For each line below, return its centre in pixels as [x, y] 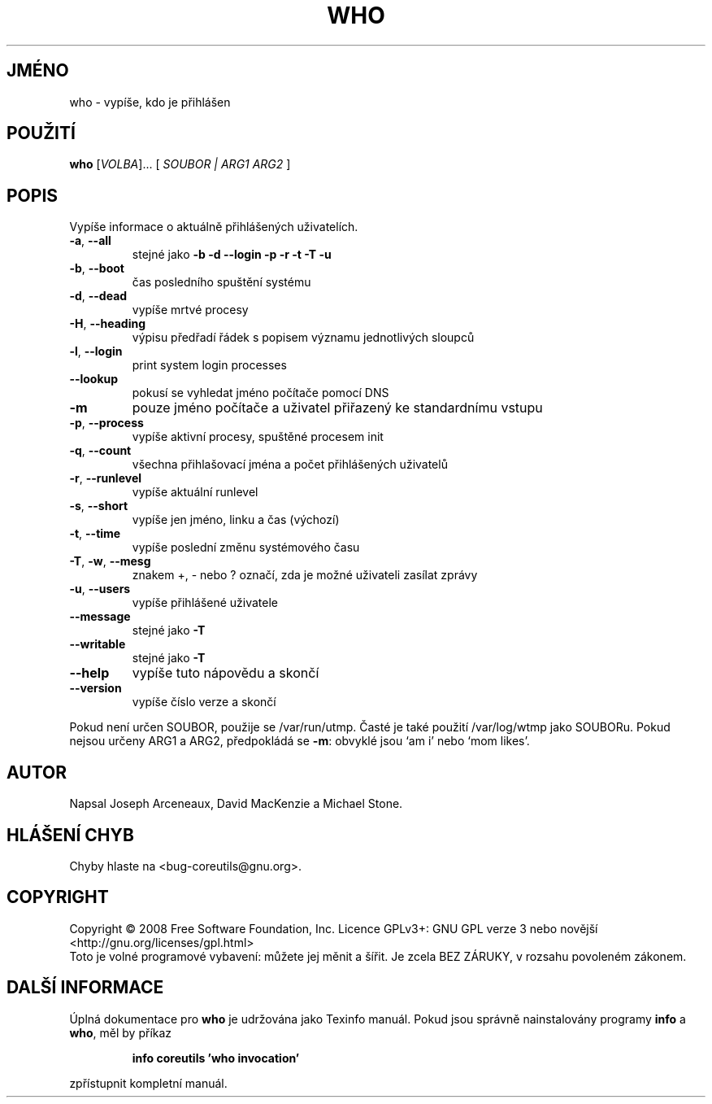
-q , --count [100, 451]
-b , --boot [97, 268]
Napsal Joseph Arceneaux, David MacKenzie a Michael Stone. [236, 804]
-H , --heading [107, 324]
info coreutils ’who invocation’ [216, 1058]
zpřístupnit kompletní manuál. [148, 1083]
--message [100, 617]
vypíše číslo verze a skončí [204, 702]
